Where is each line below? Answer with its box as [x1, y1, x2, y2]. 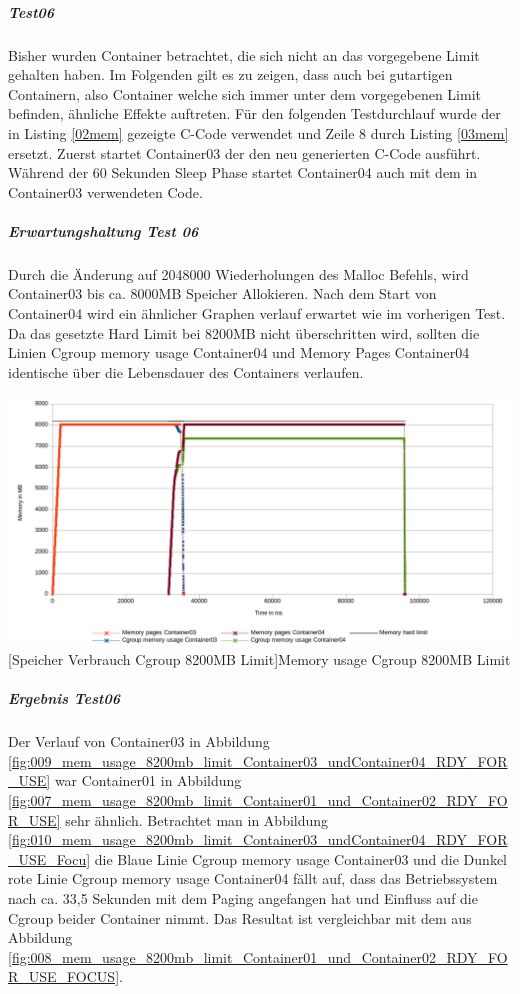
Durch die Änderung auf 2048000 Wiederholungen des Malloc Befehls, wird [8, 263, 469, 284]
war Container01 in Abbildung [54, 770, 242, 791]
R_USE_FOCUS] [8, 966, 120, 987]
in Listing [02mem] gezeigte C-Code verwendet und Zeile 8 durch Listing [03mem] [8, 122, 509, 143]
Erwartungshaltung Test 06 [8, 220, 199, 241]
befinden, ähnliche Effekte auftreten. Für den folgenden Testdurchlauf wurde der [8, 103, 501, 124]
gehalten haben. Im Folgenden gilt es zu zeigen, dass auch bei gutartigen [8, 64, 453, 85]
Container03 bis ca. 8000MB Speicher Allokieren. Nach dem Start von [8, 283, 437, 304]
